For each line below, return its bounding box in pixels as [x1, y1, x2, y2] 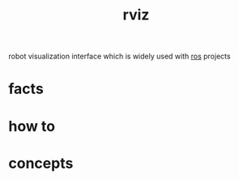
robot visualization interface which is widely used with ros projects [8, 51, 231, 62]
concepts [8, 154, 74, 172]
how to [8, 117, 55, 135]
